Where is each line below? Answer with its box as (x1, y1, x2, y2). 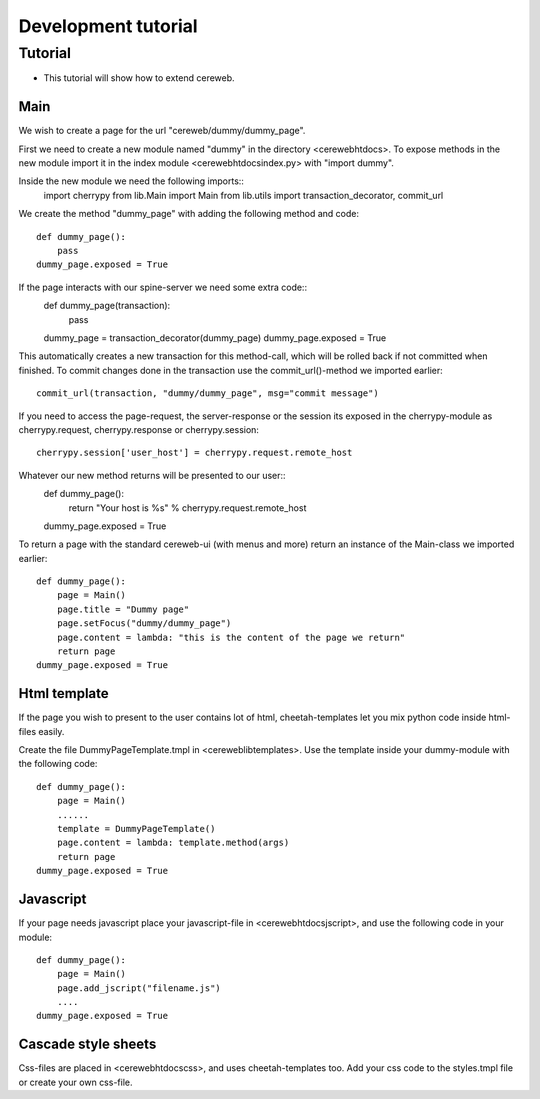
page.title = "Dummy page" (56, 603, 190, 615)
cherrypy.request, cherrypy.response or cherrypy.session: (18, 423, 260, 435)
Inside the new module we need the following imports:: (18, 175, 245, 187)
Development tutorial (18, 15, 199, 37)
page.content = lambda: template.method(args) (56, 837, 290, 849)
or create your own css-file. (18, 1076, 133, 1088)
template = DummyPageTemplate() (56, 823, 216, 835)
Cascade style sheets (18, 1036, 157, 1053)
